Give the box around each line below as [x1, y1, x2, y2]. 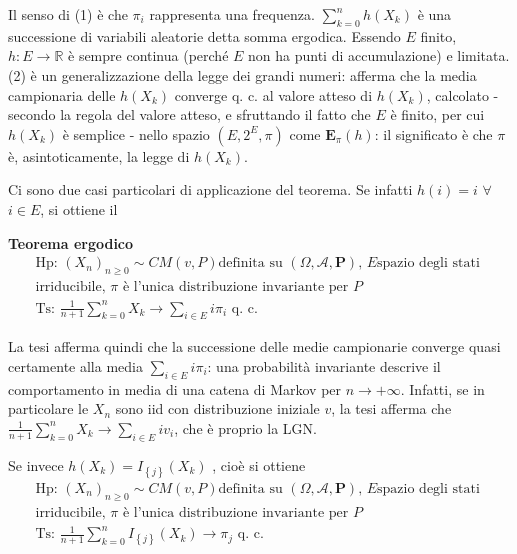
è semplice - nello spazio [62, 123, 210, 144]
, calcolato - [426, 84, 499, 105]
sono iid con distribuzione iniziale [115, 398, 320, 419]
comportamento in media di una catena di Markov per [8, 378, 342, 399]
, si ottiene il [40, 198, 118, 219]
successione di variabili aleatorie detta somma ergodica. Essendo [8, 25, 401, 46]
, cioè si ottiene [212, 454, 306, 475]
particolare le [8, 398, 89, 419]
